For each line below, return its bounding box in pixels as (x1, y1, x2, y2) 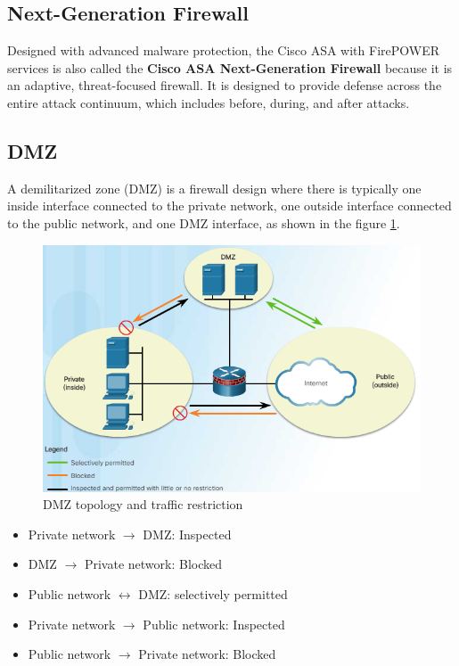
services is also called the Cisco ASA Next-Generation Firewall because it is (7, 58, 453, 77)
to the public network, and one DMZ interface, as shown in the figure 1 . (7, 213, 400, 232)
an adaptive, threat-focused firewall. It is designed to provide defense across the (7, 76, 442, 95)
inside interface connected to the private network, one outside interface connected (7, 196, 452, 215)
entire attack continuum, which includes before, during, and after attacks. (7, 93, 410, 111)
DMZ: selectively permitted (138, 585, 288, 604)
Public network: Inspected (143, 614, 285, 633)
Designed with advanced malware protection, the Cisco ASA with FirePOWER (7, 41, 440, 60)
